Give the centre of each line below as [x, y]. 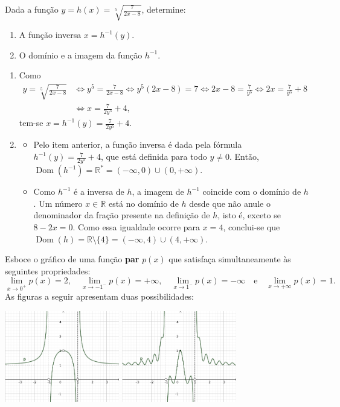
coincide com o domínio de [252, 191]
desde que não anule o [230, 203]
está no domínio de [143, 203]
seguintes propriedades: [48, 270]
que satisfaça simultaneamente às [230, 259]
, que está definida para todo [154, 156]
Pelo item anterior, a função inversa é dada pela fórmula [138, 144]
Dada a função [32, 9]
